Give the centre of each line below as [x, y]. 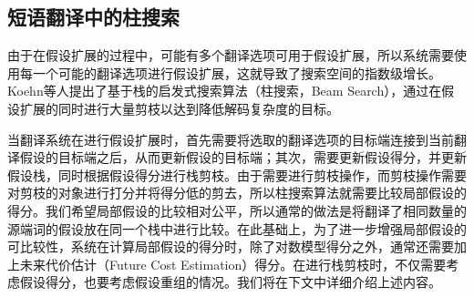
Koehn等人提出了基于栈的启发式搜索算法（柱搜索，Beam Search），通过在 [225, 91]
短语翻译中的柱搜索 [93, 17]
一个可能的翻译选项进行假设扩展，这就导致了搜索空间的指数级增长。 [237, 72]
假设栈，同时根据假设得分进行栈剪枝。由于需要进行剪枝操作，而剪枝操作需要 [237, 174]
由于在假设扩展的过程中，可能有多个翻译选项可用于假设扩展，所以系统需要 [231, 55]
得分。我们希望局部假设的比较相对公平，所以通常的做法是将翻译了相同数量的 [237, 210]
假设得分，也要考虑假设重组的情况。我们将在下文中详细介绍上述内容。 [230, 282]
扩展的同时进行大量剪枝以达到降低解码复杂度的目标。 [179, 108]
